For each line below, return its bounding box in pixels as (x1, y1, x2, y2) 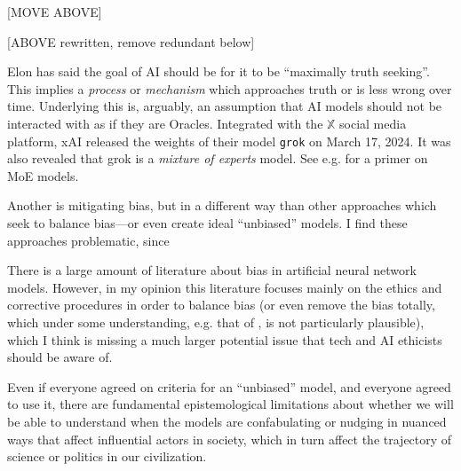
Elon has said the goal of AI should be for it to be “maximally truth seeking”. (7, 62, 430, 81)
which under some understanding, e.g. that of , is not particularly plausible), (7, 312, 425, 331)
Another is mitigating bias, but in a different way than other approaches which (7, 196, 437, 215)
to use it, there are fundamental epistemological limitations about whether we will (7, 395, 454, 413)
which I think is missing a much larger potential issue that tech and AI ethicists (7, 330, 442, 349)
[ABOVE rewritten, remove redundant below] (7, 32, 255, 51)
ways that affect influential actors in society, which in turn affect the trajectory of (7, 429, 452, 448)
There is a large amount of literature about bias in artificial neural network (7, 261, 417, 279)
